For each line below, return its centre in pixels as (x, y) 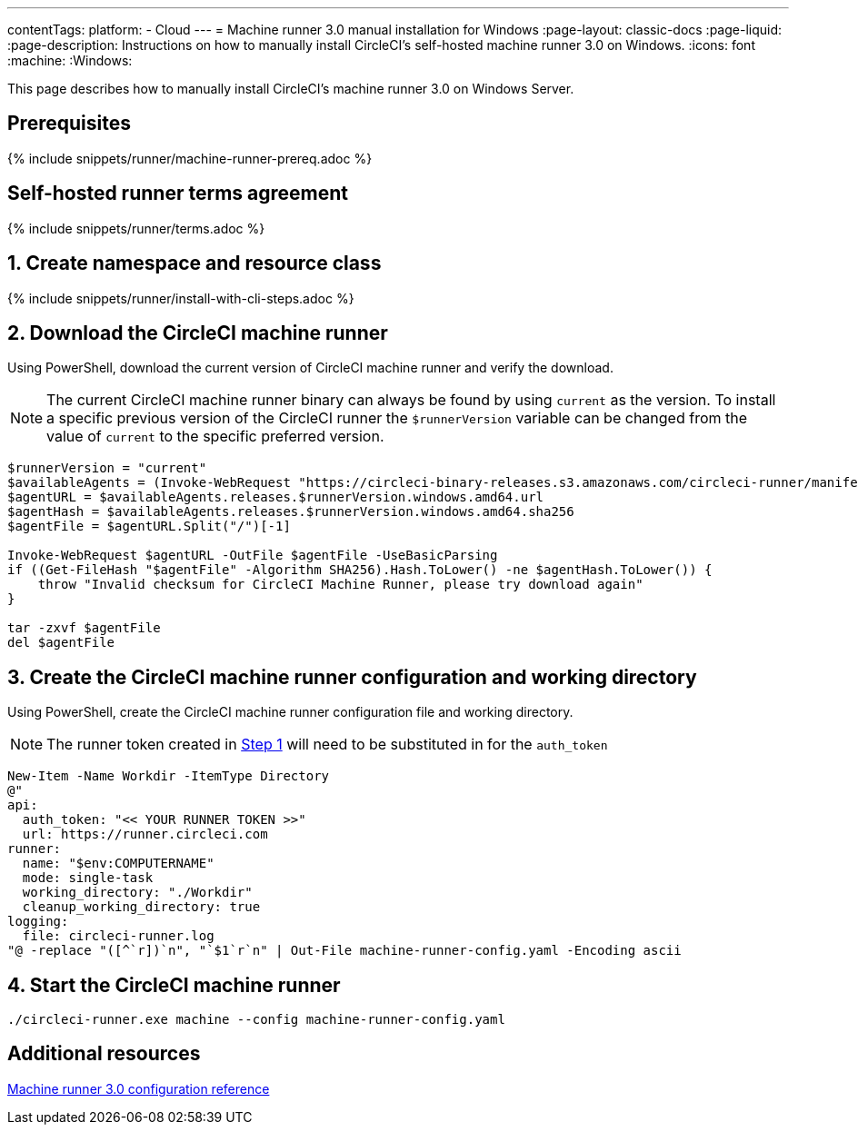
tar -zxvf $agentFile (84, 628)
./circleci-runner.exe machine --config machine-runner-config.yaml (256, 1020)
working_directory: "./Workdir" (137, 893)
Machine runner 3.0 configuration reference (139, 1088)
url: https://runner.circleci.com (145, 834)
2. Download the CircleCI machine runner (198, 333)
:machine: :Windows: (70, 60)
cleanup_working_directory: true (141, 907)
